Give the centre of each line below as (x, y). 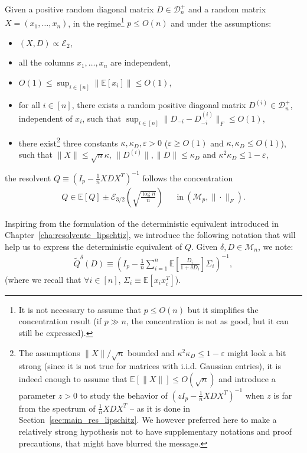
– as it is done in (160, 408)
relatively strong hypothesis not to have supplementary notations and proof (155, 431)
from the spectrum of (57, 408)
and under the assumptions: (221, 23)
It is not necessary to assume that (80, 309)
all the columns (46, 62)
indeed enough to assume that (73, 379)
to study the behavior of (124, 395)
